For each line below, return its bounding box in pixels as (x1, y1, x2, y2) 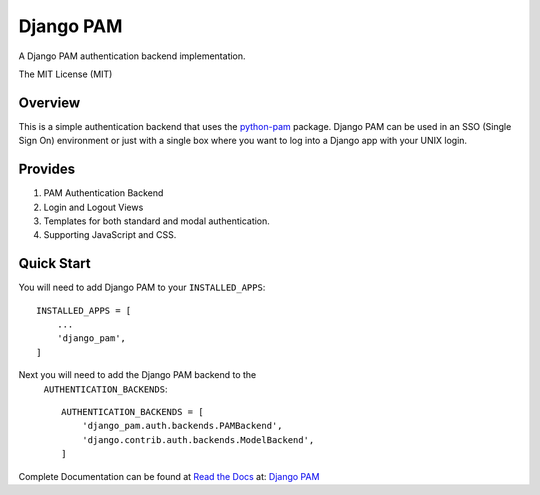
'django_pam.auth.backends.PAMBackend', (81, 420, 284, 432)
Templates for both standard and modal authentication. (43, 215, 270, 227)
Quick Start (18, 255, 91, 272)
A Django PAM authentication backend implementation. (18, 50, 246, 62)
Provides (18, 161, 75, 178)
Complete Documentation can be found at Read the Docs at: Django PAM (18, 470, 320, 482)
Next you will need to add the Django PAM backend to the (18, 369, 257, 381)
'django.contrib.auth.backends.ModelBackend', (81, 434, 315, 445)
